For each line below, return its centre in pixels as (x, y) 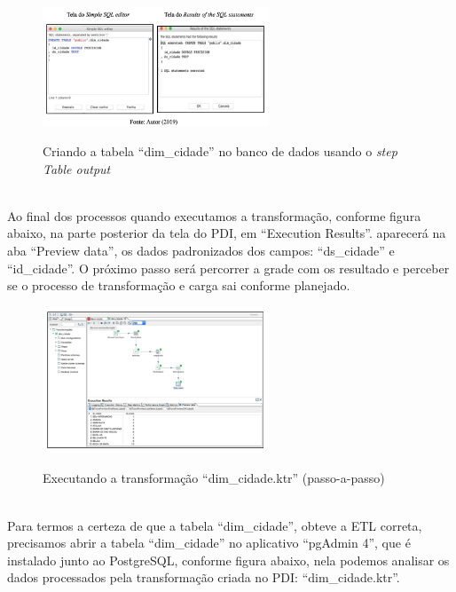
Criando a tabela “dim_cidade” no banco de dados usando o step (220, 150)
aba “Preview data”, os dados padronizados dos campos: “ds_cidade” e (201, 250)
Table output (77, 168)
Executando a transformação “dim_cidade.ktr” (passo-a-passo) (214, 478)
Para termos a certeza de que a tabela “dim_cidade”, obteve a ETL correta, (215, 525)
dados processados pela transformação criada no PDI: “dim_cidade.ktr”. (204, 577)
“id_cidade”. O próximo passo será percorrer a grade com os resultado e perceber (228, 268)
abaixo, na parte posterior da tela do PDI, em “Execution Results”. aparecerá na (227, 233)
